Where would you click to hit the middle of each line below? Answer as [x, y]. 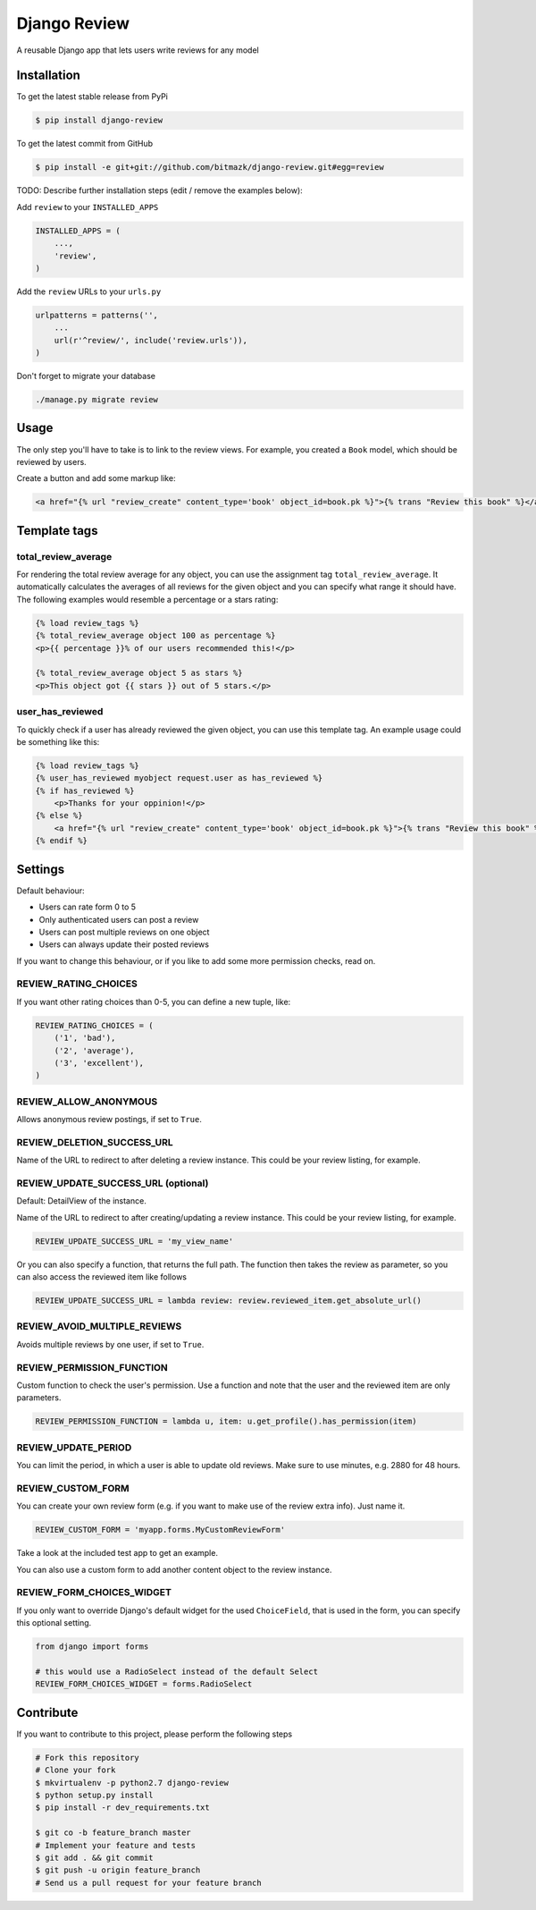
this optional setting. [54, 1623]
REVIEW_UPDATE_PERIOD [74, 1447]
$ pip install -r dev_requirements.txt [122, 1808]
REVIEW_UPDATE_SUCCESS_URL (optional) [113, 1183]
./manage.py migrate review [96, 400]
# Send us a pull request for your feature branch [149, 1883]
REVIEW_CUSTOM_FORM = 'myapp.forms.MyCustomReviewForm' [160, 1530]
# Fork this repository [88, 1758]
